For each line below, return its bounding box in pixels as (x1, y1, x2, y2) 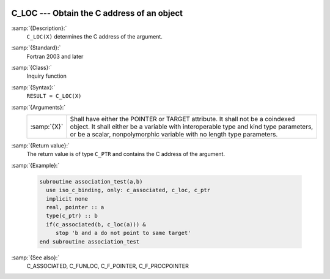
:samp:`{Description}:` (11, 24, 67, 32)
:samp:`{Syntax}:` (11, 83, 56, 91)
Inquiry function (26, 72, 67, 80)
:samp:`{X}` (30, 122, 64, 131)
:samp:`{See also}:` (11, 254, 60, 261)
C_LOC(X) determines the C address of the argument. (26, 32, 163, 40)
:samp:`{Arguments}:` (11, 103, 66, 111)
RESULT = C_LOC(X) (26, 92, 82, 100)
